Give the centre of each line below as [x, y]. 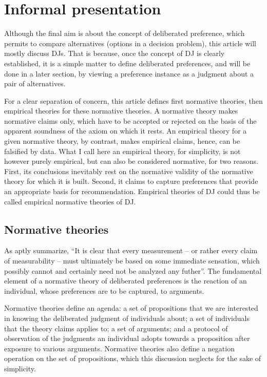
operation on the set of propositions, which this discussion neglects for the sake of [133, 358]
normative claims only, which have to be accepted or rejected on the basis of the [130, 120]
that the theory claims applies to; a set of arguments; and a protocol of [116, 328]
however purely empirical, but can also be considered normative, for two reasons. [131, 161]
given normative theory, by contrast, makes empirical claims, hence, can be [122, 141]
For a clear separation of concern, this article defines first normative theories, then [133, 100]
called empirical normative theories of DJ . [70, 201]
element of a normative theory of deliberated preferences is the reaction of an [126, 281]
